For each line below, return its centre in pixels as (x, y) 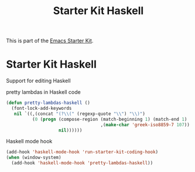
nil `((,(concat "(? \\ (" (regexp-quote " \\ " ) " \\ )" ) (79, 114)
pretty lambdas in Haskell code (43, 92)
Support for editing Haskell (39, 81)
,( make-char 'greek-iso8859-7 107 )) (145, 124)
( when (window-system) (34, 158)
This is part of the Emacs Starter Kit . (50, 41)
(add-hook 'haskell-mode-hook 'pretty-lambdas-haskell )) (82, 163)
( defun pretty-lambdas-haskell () (48, 103)
